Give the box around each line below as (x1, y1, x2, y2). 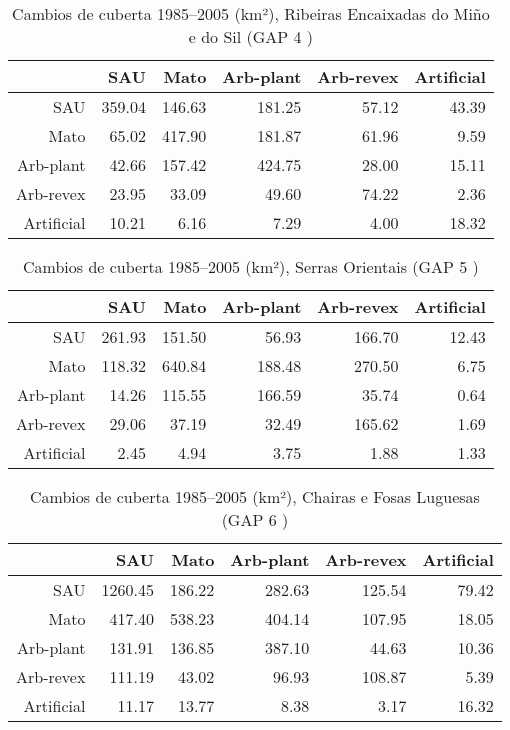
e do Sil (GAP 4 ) (188, 25, 314, 48)
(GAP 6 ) (221, 508, 289, 531)
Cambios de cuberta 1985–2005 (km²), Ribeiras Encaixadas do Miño (12, 2, 490, 25)
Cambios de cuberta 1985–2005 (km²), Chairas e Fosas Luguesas (29, 485, 480, 508)
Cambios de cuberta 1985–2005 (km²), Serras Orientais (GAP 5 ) (22, 255, 479, 278)
